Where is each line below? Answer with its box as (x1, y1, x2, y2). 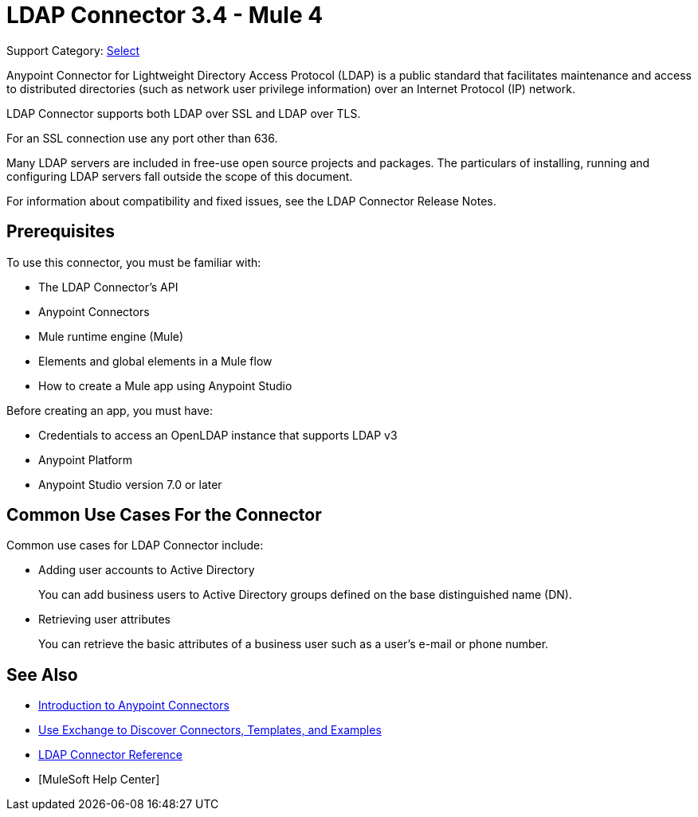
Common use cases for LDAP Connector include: (6, 538, 264, 553)
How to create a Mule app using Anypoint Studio (38, 378, 292, 393)
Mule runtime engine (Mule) (38, 329, 184, 343)
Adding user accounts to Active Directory (38, 563, 255, 577)
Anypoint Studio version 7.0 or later (38, 477, 222, 491)
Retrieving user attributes (38, 612, 171, 627)
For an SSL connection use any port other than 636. (6, 131, 278, 145)
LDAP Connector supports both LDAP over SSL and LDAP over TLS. (6, 106, 361, 120)
